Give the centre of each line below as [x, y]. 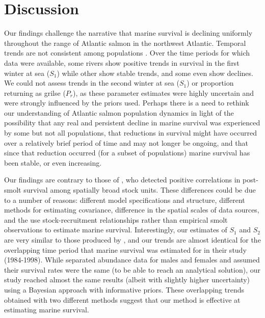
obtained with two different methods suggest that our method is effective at [122, 299]
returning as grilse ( [35, 92]
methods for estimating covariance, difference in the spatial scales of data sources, [132, 210]
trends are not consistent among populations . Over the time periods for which [127, 53]
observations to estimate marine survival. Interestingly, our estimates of [116, 230]
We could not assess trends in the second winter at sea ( [92, 83]
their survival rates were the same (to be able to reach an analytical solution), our [132, 269]
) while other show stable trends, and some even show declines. [155, 73]
